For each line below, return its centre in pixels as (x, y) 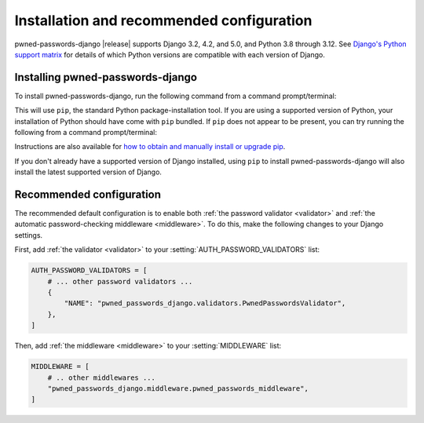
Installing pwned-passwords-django (106, 77)
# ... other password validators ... (120, 281)
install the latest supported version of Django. (88, 172)
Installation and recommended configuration (163, 20)
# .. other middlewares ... (102, 377)
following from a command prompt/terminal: (86, 133)
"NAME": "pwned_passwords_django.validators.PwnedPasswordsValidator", (205, 303)
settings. (29, 235)
